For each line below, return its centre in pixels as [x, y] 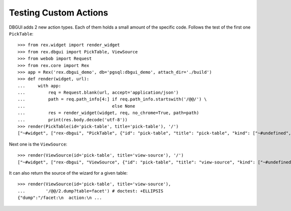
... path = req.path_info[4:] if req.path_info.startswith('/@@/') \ [112, 99]
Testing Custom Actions [59, 13]
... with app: [40, 86]
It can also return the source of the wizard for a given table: [68, 173]
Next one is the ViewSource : [38, 144]
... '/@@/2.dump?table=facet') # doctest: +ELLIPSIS [90, 191]
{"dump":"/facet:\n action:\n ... [60, 198]
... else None [76, 106]
